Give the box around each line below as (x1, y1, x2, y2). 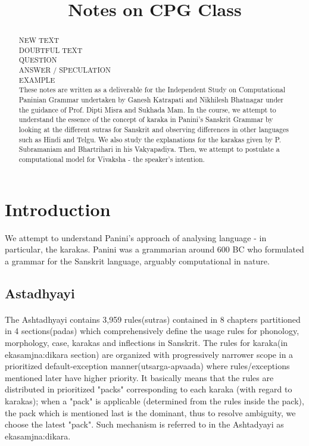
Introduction (5, 197, 111, 221)
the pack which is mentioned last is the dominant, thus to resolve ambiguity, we (5, 406, 296, 419)
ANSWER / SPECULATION (18, 65, 111, 75)
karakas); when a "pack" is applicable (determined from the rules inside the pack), (5, 394, 304, 407)
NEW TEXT (18, 35, 60, 45)
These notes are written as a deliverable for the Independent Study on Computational (18, 85, 286, 95)
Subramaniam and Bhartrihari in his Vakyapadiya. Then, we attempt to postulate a (18, 144, 280, 154)
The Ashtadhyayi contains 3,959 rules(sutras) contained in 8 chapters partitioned (5, 313, 301, 325)
